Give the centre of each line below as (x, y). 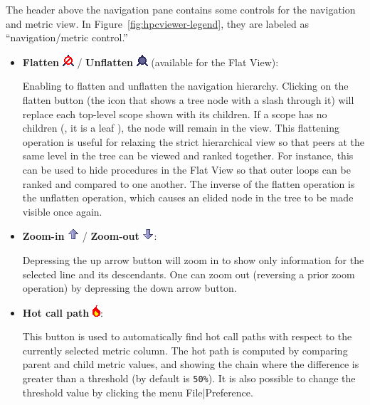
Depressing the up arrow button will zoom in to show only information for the (193, 259)
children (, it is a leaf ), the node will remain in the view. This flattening (181, 128)
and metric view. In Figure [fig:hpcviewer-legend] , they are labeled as (157, 23)
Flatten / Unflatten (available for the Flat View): (150, 62)
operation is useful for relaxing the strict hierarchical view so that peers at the (193, 141)
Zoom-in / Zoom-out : (90, 236)
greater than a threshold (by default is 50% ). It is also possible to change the (189, 378)
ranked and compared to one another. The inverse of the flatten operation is (189, 183)
